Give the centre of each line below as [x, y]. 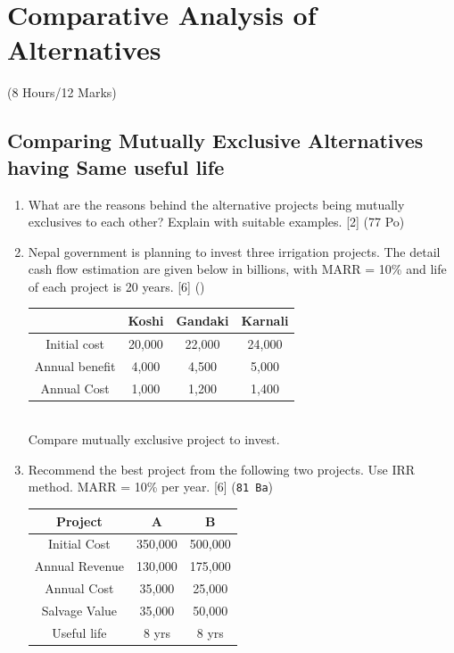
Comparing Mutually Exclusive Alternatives [215, 141]
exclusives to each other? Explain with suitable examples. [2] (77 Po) [216, 222]
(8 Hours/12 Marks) [62, 92]
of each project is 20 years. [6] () [116, 286]
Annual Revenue [79, 566]
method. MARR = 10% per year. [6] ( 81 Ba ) [151, 487]
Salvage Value [79, 610]
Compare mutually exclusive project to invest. [154, 439]
